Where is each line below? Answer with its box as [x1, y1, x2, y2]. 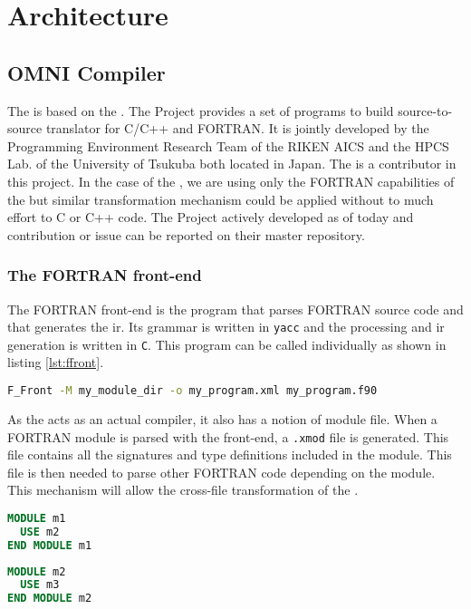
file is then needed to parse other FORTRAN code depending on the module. [7, 462, 436, 481]
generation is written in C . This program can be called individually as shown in [7, 334, 447, 353]
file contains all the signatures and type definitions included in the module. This [7, 445, 452, 464]
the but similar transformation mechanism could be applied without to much [7, 189, 434, 208]
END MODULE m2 [7, 592, 92, 605]
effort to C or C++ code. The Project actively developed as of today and [7, 208, 414, 227]
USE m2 [20, 525, 60, 538]
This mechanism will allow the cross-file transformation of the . [7, 480, 359, 499]
